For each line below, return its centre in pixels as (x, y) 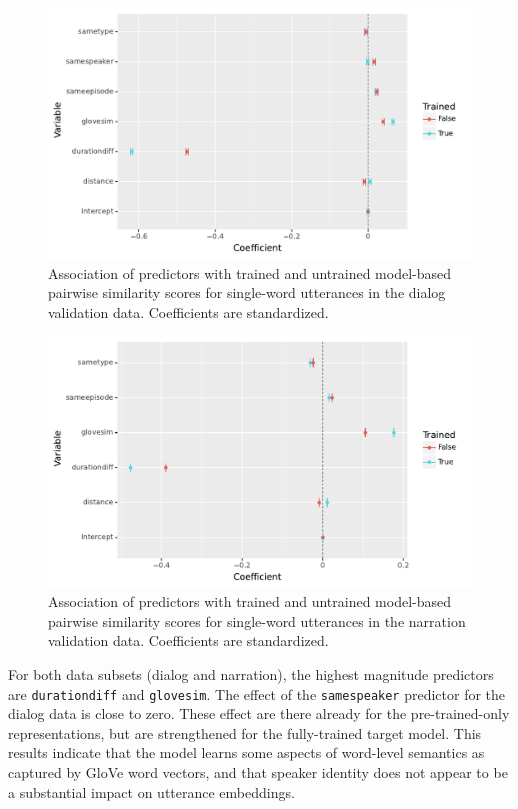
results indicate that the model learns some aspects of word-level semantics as (246, 752)
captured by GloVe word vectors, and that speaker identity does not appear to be (258, 772)
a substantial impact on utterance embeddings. (151, 791)
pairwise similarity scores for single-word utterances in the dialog (247, 292)
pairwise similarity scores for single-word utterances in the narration (257, 620)
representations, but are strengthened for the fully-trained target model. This (245, 732)
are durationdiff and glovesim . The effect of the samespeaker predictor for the (257, 693)
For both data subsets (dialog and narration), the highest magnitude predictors (251, 674)
